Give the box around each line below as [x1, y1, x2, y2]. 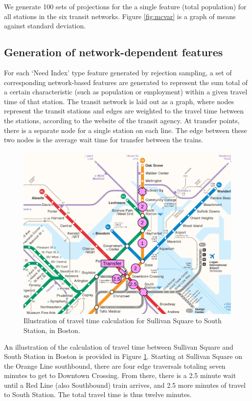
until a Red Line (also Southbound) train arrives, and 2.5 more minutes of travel [4, 379, 246, 390]
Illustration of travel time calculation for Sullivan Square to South [23, 315, 222, 326]
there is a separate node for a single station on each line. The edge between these [4, 125, 247, 135]
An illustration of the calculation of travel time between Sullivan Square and [4, 341, 233, 352]
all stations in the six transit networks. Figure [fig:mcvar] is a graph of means [4, 11, 236, 21]
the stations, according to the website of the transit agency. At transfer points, [4, 115, 240, 125]
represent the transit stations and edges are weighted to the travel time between [4, 106, 244, 116]
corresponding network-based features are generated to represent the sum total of [4, 77, 248, 87]
